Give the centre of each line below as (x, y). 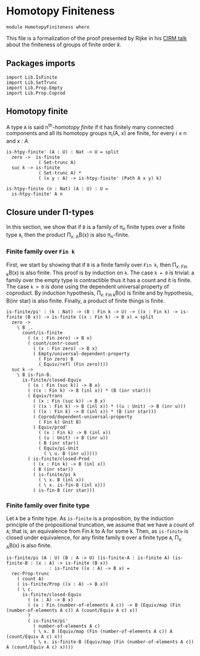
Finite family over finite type (48, 505)
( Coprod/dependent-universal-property (83, 417)
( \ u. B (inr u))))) (71, 454)
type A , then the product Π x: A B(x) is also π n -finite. (68, 235)
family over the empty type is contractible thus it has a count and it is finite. (99, 280)
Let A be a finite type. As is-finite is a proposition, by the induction (90, 519)
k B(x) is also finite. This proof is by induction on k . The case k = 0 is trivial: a (100, 273)
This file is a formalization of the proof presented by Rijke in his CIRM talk (97, 38)
